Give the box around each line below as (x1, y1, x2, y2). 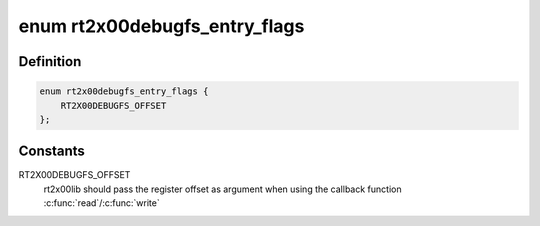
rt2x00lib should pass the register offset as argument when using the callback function (43, 183, 402, 195)
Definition (18, 53, 82, 70)
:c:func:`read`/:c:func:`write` (43, 197, 160, 209)
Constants (18, 143, 85, 160)
